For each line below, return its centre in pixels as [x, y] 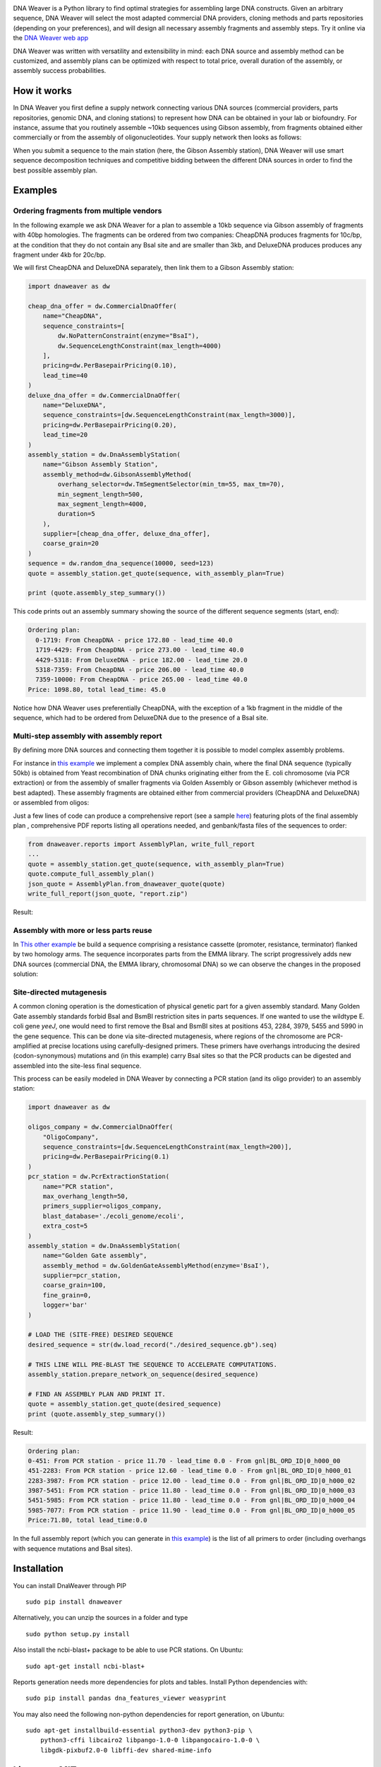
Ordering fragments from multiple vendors [87, 211]
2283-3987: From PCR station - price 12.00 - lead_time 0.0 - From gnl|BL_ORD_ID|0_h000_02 [192, 1480]
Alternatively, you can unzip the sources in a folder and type [101, 1618]
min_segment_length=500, [101, 494]
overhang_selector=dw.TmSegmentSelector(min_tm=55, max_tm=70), [171, 485]
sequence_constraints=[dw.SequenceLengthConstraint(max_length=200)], [168, 1147]
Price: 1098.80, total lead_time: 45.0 [97, 689]
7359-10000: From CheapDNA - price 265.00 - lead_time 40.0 [141, 680]
